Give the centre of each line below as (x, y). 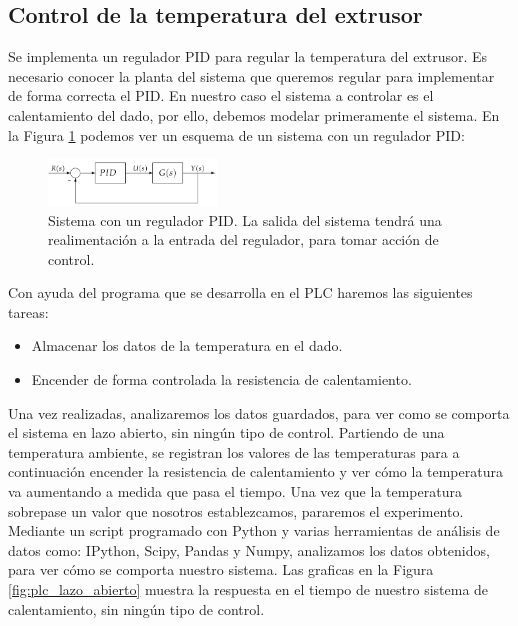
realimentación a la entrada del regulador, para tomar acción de (243, 239)
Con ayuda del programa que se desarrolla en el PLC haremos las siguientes (240, 292)
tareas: (28, 311)
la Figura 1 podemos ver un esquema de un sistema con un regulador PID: (236, 134)
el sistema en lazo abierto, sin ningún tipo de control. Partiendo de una (226, 432)
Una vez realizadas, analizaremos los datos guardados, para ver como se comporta (259, 412)
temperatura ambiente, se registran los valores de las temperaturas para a (234, 451)
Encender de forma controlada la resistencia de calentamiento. (221, 379)
